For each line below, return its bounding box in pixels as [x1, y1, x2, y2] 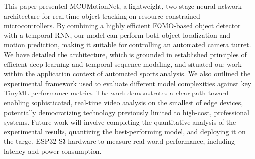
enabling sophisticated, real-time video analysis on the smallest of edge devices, [4, 97, 243, 107]
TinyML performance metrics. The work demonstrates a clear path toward [4, 88, 229, 98]
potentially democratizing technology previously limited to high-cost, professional [4, 107, 249, 117]
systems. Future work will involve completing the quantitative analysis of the [4, 117, 236, 127]
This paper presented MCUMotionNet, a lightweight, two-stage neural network [4, 1, 242, 11]
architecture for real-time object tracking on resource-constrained [4, 10, 200, 21]
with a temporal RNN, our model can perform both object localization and [4, 30, 231, 40]
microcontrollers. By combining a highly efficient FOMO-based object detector [4, 20, 241, 31]
